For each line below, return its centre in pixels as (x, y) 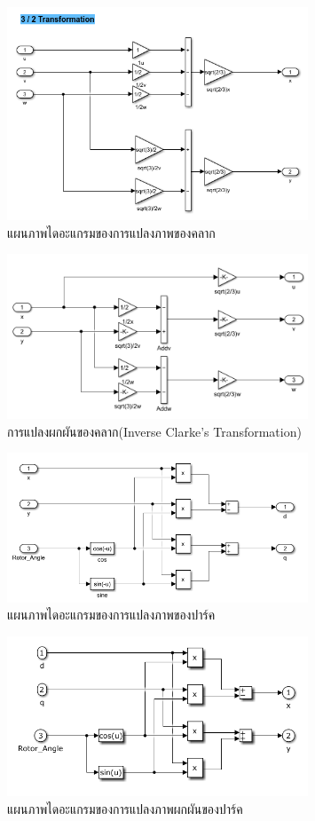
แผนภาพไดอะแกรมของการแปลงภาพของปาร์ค (111, 615)
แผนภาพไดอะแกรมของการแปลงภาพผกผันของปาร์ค (125, 808)
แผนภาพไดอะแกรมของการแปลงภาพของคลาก (111, 232)
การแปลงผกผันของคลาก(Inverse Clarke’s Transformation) (154, 431)
